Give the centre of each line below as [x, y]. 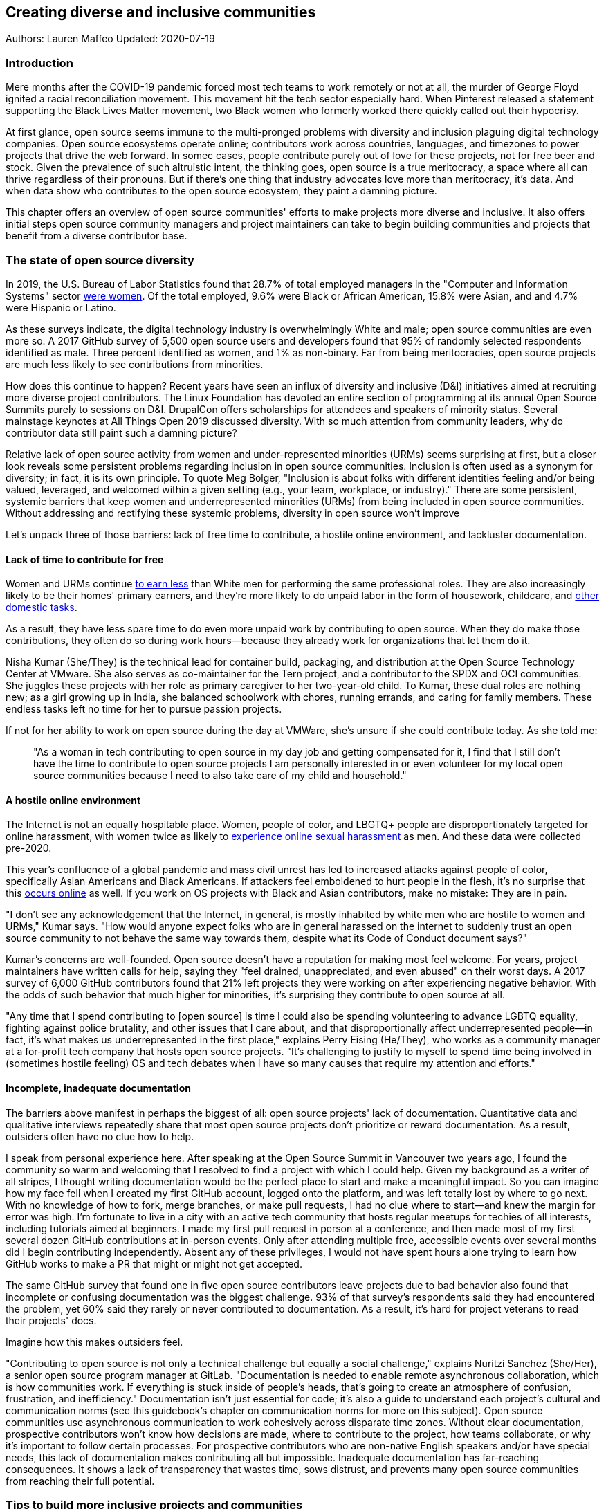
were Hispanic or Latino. [61, 307]
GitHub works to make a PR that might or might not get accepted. [154, 1263]
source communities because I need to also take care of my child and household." [220, 776]
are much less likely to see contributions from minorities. [135, 364]
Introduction [39, 63]
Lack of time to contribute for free [85, 559]
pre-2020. [29, 848]
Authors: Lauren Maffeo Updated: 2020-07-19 [110, 39]
